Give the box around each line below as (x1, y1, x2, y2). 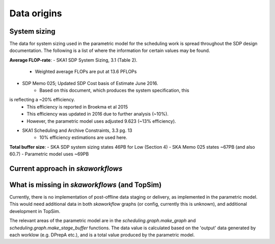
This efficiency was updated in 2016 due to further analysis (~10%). (26, 111, 169, 117)
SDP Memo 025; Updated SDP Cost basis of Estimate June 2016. (22, 80, 158, 86)
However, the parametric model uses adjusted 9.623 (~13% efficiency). (26, 118, 176, 124)
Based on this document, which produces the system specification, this (39, 87, 189, 94)
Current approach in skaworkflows (9, 164, 123, 173)
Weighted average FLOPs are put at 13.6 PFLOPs (35, 69, 137, 75)
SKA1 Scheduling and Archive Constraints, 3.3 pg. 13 (22, 127, 132, 133)
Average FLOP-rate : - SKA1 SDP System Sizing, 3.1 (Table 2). (9, 57, 137, 63)
